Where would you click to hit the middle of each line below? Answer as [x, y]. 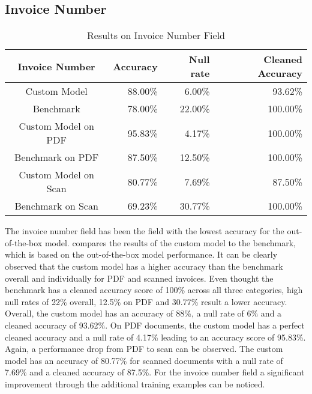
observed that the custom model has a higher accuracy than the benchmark [144, 266]
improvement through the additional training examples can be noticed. [135, 383]
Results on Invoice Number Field [156, 35]
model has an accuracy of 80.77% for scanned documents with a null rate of [144, 360]
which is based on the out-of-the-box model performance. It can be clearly [141, 254]
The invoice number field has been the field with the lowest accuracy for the [145, 231]
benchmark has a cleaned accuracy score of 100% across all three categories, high [154, 290]
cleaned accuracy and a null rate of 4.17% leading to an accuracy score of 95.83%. [155, 337]
